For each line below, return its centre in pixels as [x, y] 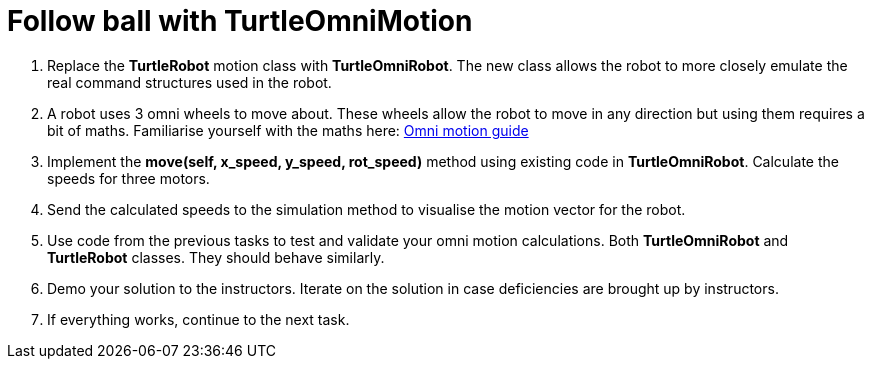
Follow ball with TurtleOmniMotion [240, 21]
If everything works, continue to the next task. [198, 319]
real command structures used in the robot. [189, 82]
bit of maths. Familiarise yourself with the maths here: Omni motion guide [288, 130]
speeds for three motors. [128, 178]
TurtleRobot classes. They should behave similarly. [216, 257]
